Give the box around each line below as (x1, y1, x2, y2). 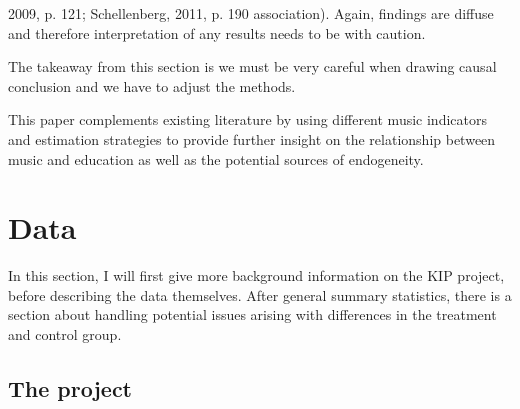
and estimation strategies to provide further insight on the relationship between (8, 128, 496, 149)
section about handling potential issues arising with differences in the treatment (8, 304, 497, 325)
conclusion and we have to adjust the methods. (8, 75, 296, 96)
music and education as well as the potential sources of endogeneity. (8, 148, 424, 169)
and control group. (8, 324, 122, 345)
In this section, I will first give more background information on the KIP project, (8, 265, 505, 286)
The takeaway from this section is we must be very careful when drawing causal (8, 56, 497, 77)
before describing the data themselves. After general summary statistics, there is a (8, 284, 512, 305)
